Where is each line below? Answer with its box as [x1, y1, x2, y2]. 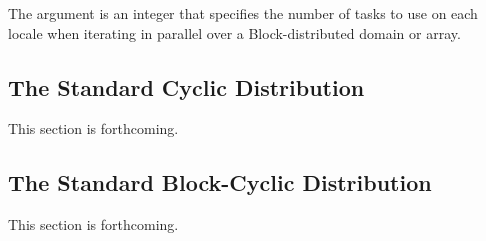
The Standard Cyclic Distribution [8, 71, 365, 102]
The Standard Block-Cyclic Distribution [8, 167, 432, 198]
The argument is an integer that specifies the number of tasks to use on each [8, 3, 478, 23]
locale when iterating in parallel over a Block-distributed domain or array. [8, 22, 461, 43]
